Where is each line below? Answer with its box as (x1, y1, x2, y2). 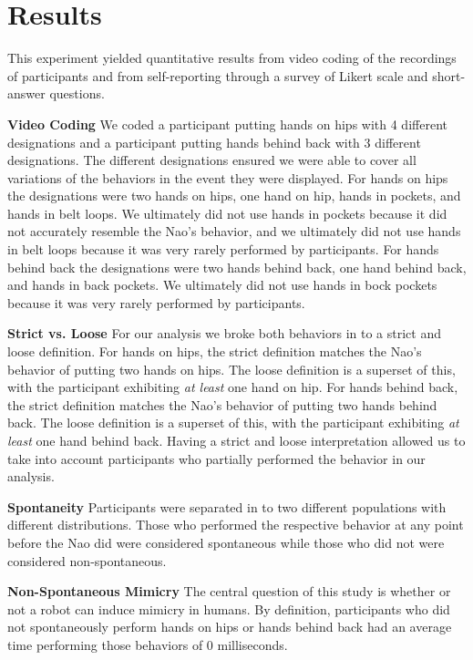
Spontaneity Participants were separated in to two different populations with (7, 497, 447, 516)
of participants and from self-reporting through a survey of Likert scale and (7, 66, 428, 85)
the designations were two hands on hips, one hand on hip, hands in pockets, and (7, 186, 461, 205)
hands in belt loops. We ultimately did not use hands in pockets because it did (7, 203, 447, 222)
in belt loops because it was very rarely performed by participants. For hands (7, 240, 439, 259)
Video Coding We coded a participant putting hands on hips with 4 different (7, 114, 447, 133)
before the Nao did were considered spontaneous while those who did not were (7, 532, 445, 552)
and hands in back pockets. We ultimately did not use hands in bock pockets (7, 275, 437, 294)
